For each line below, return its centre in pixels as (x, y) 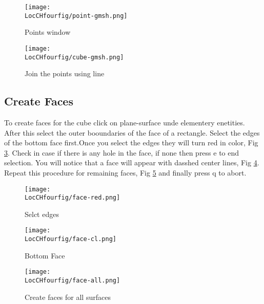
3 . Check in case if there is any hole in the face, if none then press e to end (122, 152)
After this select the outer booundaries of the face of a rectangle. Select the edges (132, 132)
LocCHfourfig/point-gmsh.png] (76, 16)
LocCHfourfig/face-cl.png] (70, 239)
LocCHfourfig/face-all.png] (73, 281)
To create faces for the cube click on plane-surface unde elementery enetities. (125, 123)
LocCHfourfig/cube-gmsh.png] (74, 57)
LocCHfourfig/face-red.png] (73, 198)
